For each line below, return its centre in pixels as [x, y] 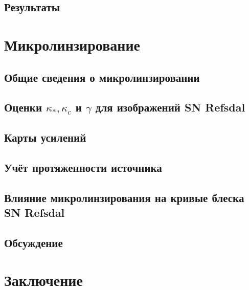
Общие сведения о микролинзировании [102, 77]
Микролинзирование [72, 44]
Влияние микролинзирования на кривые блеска [124, 197]
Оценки [23, 107]
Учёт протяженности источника [83, 167]
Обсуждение [33, 242]
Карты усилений [45, 137]
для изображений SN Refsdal [170, 107]
